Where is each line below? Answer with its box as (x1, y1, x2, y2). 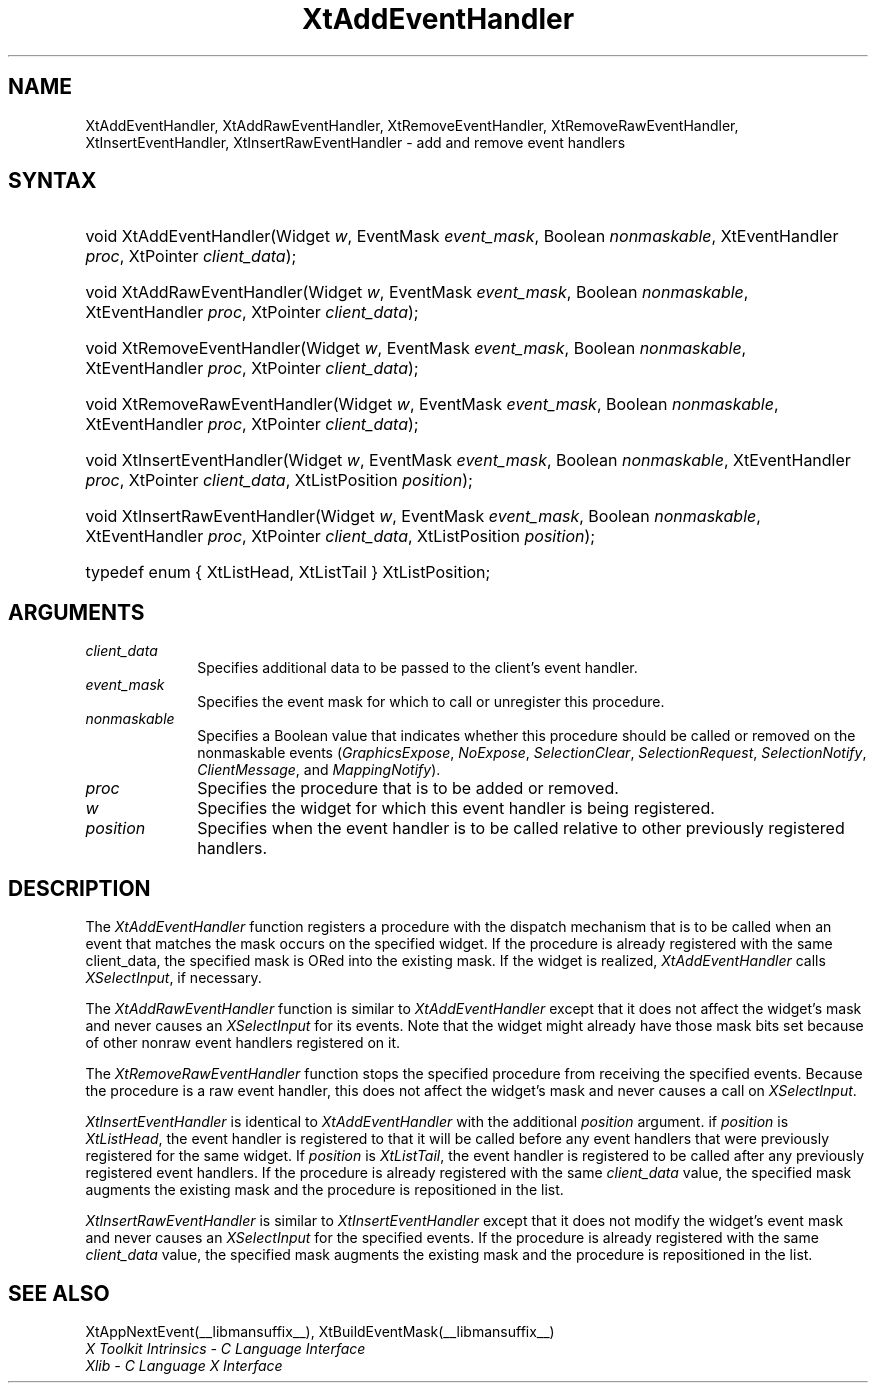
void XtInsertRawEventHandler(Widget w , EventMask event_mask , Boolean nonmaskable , (85, 506, 761, 527)
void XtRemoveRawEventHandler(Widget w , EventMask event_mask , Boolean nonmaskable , (85, 394, 779, 415)
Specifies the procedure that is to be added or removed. (197, 778, 619, 799)
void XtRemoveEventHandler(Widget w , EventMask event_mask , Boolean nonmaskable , (85, 338, 747, 359)
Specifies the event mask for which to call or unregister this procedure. (197, 693, 665, 711)
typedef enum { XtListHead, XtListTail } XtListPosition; (85, 562, 491, 583)
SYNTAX (8, 168, 97, 194)
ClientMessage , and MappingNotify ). (197, 761, 441, 779)
